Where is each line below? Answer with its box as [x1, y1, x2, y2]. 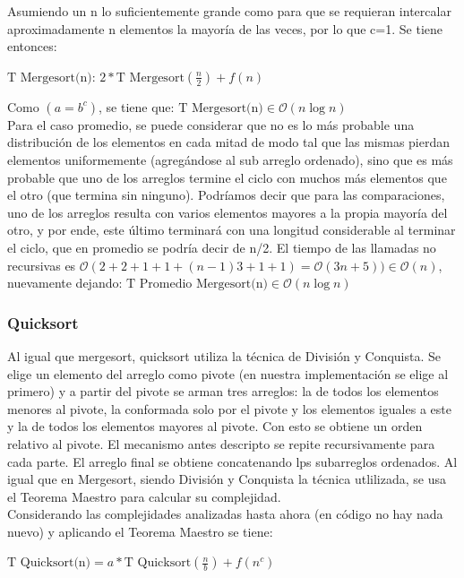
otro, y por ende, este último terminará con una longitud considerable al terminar [7, 220, 456, 239]
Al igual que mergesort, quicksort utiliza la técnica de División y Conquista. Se [7, 346, 442, 365]
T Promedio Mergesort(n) [126, 278, 268, 291]
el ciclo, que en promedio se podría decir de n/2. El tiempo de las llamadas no [7, 237, 436, 256]
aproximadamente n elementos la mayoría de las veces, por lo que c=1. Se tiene [7, 19, 443, 38]
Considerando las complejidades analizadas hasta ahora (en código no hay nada [7, 505, 443, 523]
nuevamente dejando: [7, 273, 123, 292]
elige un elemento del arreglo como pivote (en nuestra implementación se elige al [7, 364, 449, 383]
